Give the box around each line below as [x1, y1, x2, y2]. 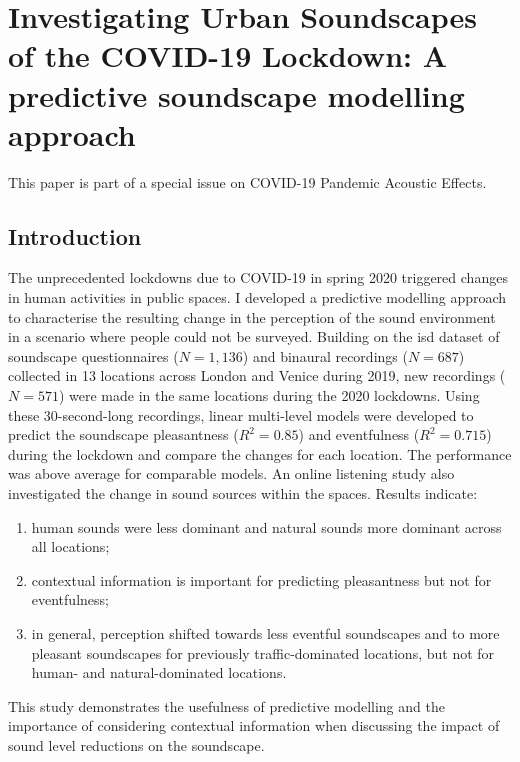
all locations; [31, 536, 110, 557]
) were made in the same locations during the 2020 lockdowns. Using [58, 385, 480, 406]
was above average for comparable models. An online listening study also [8, 463, 455, 484]
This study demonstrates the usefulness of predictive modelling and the [8, 695, 445, 716]
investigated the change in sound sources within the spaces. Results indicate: [8, 483, 478, 504]
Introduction [8, 220, 142, 251]
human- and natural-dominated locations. [31, 662, 287, 683]
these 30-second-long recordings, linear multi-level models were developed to [8, 404, 474, 425]
